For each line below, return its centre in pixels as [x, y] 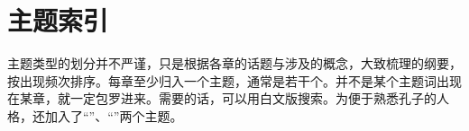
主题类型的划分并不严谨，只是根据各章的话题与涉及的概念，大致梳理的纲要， [234, 63]
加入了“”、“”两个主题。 [114, 115]
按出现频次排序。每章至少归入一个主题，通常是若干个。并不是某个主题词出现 [234, 80]
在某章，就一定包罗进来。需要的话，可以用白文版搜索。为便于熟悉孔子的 [222, 98]
